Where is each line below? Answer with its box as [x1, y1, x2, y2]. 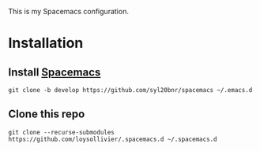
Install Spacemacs [8, 65, 101, 79]
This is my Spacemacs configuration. [8, 7, 129, 16]
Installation [8, 35, 84, 52]
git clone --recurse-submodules [8, 128, 115, 136]
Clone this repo [8, 108, 85, 121]
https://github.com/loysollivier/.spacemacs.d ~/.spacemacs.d [8, 135, 217, 143]
